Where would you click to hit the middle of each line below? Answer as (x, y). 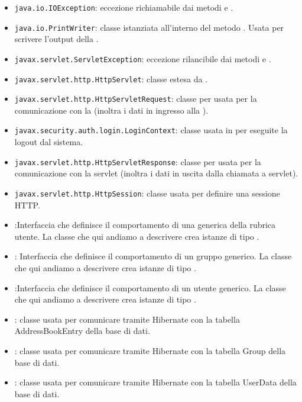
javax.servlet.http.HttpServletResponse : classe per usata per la (138, 161)
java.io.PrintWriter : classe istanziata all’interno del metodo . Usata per (149, 27)
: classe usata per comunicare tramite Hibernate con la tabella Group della (150, 350)
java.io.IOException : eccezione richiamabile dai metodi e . (124, 7)
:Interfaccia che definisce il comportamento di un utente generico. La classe (150, 287)
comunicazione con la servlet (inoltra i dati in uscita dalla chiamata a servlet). (156, 173)
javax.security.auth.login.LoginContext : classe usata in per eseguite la (151, 130)
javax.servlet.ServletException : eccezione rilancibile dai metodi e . (143, 58)
